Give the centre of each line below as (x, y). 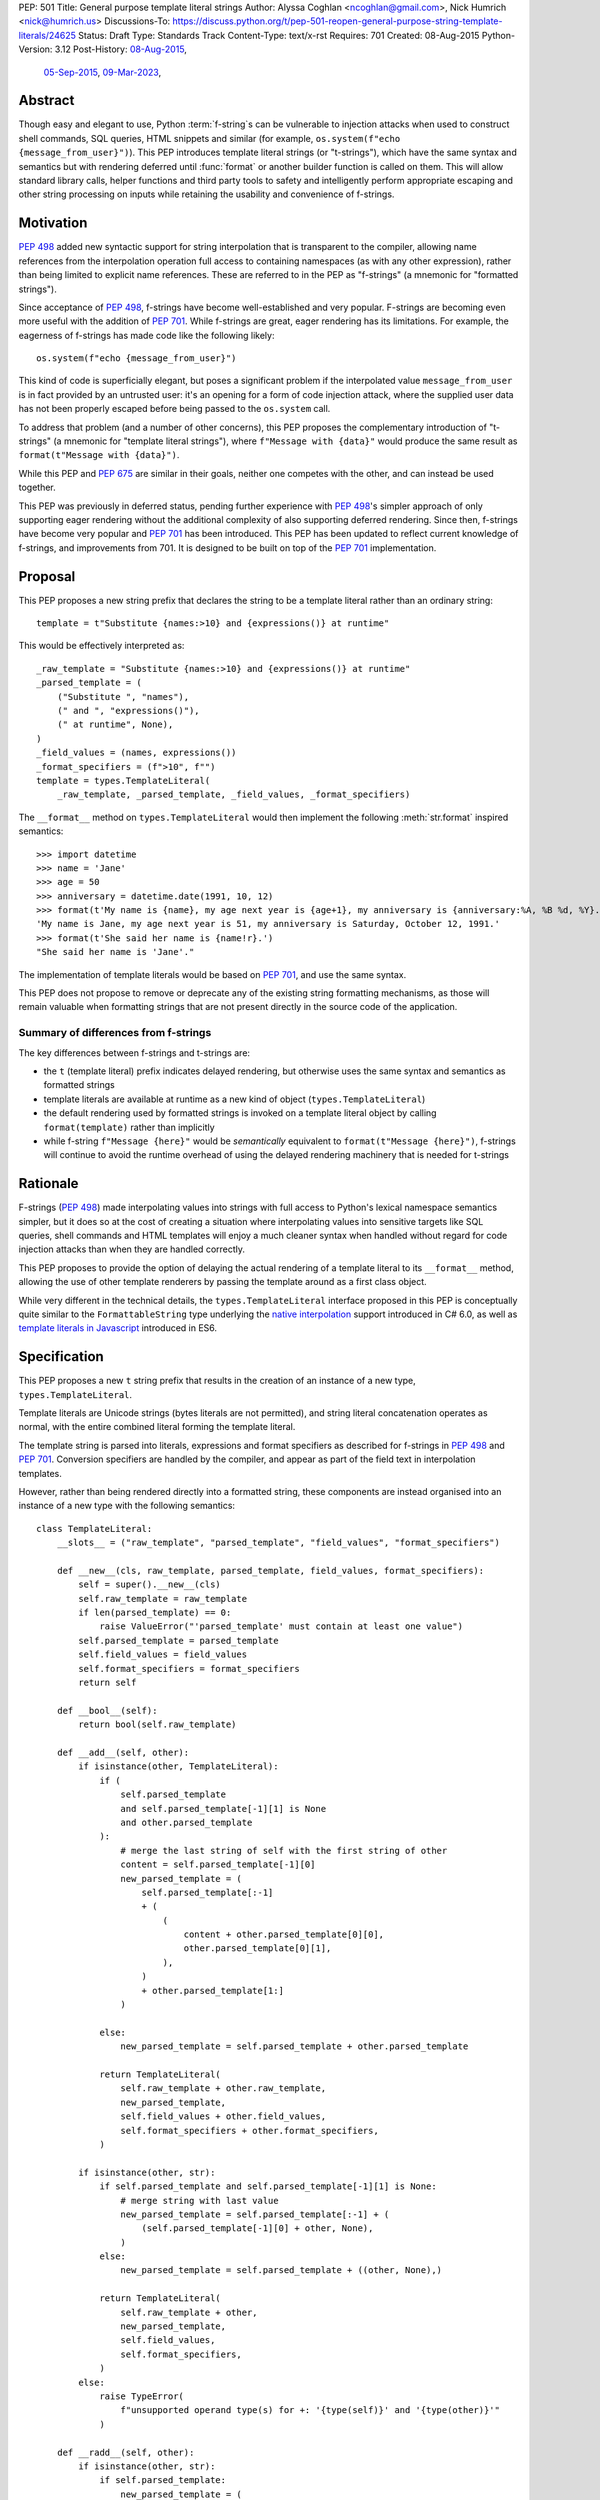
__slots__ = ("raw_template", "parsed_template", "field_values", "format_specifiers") (278, 1543)
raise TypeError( (142, 2396)
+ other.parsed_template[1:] (213, 1990)
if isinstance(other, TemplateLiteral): (178, 1766)
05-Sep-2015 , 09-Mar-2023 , (102, 72)
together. (37, 487)
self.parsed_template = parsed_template (178, 1640)
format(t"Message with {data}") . (99, 455)
